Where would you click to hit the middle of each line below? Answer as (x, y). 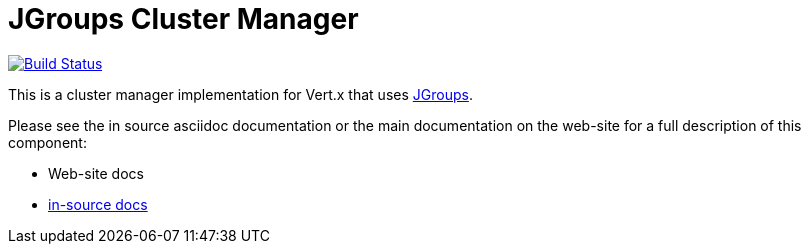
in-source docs (98, 204)
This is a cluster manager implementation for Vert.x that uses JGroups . (240, 94)
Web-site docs (96, 173)
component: (47, 142)
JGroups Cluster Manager (183, 19)
